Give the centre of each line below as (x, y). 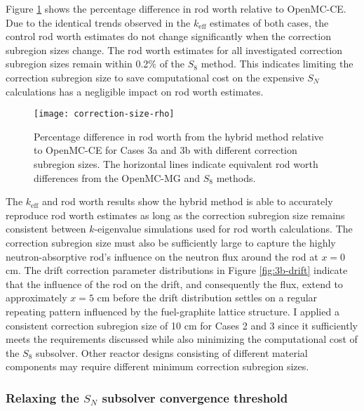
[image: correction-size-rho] (104, 114)
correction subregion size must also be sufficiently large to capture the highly (171, 242)
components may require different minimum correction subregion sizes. (157, 366)
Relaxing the (42, 397)
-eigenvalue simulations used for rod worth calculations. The (223, 229)
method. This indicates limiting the (277, 64)
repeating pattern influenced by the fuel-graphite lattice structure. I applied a (173, 311)
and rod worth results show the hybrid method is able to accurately (187, 201)
